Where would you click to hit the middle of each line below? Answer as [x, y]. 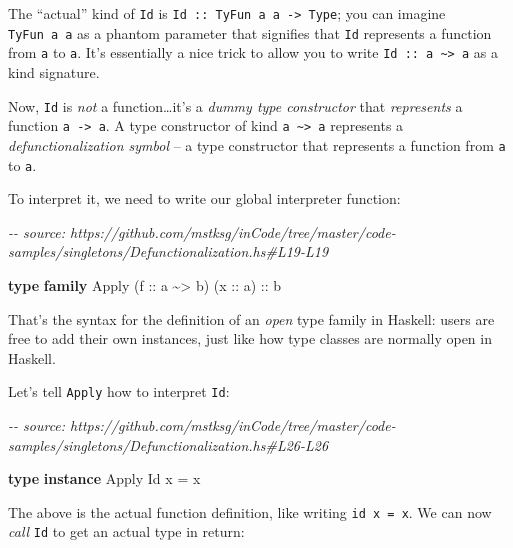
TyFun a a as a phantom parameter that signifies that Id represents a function [250, 32]
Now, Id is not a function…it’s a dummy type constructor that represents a [235, 105]
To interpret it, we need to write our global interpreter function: [204, 198]
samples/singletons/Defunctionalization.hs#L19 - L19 [168, 251]
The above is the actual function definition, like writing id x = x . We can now [250, 511]
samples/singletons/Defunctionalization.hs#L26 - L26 [168, 444]
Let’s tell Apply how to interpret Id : [119, 391]
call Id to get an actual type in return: [126, 531]
